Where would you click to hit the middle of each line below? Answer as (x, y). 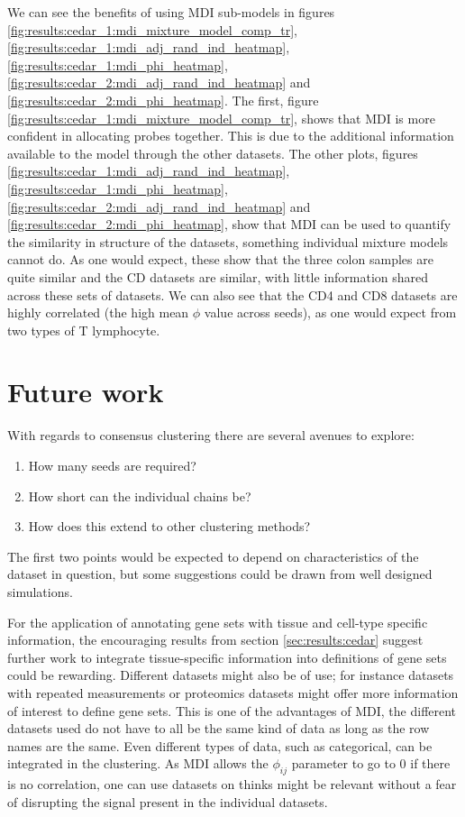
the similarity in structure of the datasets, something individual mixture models (228, 241)
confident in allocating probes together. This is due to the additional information (231, 136)
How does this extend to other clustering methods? (169, 526)
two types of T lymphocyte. (84, 330)
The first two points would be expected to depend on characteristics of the (213, 556)
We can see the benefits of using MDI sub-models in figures (171, 12)
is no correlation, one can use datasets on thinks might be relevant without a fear (232, 784)
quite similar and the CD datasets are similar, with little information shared (218, 276)
